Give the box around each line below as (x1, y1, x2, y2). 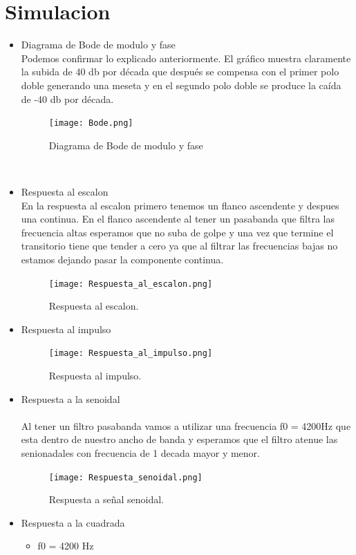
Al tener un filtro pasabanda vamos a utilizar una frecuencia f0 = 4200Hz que (21, 418, 351, 433)
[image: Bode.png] (48, 118, 133, 129)
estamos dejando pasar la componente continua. (21, 252, 224, 266)
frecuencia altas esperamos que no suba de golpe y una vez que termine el (21, 225, 334, 239)
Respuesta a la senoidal (21, 391, 120, 406)
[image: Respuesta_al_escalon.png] (48, 279, 213, 289)
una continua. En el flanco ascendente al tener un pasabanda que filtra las (21, 211, 335, 226)
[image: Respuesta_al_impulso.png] (48, 348, 213, 359)
